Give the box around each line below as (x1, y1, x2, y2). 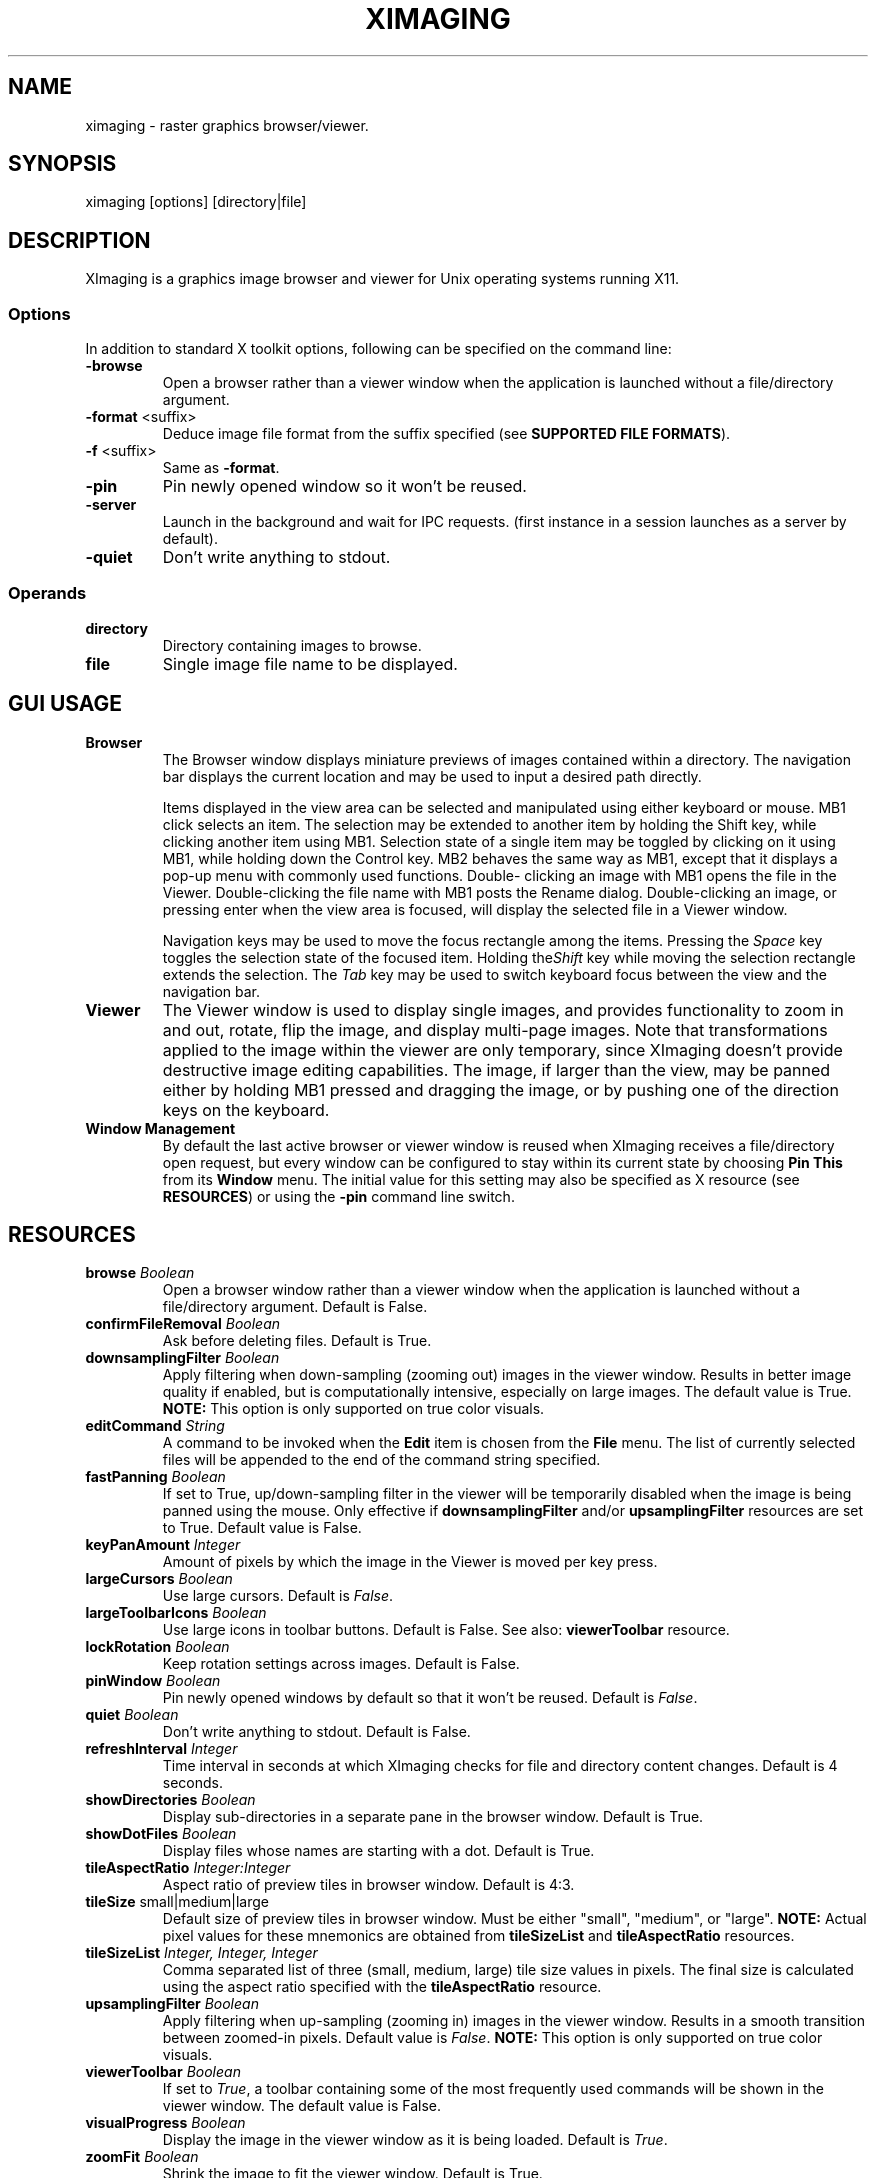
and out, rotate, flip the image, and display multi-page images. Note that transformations (162, 1019, 828, 1040)
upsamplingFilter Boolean (85, 1995, 259, 2013)
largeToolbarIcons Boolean (85, 1604, 267, 1622)
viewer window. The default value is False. (162, 2097, 442, 2115)
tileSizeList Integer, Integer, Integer (85, 1944, 318, 1962)
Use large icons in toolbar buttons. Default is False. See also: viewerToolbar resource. (162, 1621, 730, 1639)
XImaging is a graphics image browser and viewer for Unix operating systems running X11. (85, 270, 680, 288)
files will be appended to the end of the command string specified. (162, 1451, 601, 1469)
